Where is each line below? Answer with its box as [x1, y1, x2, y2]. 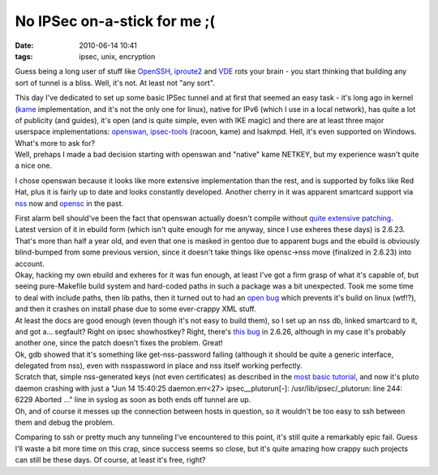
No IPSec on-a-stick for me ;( [15, 12, 215, 30]
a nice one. [15, 160, 53, 170]
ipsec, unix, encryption [79, 51, 156, 61]
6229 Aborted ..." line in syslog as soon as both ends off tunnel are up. [15, 395, 251, 404]
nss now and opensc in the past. [15, 199, 124, 208]
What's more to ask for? [15, 138, 96, 148]
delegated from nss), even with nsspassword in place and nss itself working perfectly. [15, 361, 303, 370]
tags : [15, 51, 33, 61]
